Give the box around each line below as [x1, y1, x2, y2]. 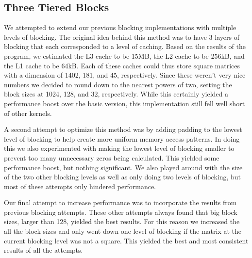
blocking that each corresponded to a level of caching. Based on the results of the [4, 41, 246, 51]
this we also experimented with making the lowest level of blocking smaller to [4, 143, 235, 153]
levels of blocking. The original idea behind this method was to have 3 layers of [4, 32, 239, 42]
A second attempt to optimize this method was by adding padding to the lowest [4, 124, 242, 134]
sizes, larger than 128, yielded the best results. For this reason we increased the [4, 216, 240, 226]
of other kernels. [4, 108, 52, 118]
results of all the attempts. [4, 245, 83, 255]
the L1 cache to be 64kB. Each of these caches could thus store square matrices [4, 60, 240, 70]
